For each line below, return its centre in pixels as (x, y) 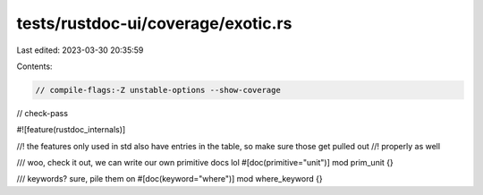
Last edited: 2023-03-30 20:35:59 (80, 50)
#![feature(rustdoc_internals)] (71, 130)
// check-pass (42, 113)
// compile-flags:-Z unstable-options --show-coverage (158, 90)
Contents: (34, 66)
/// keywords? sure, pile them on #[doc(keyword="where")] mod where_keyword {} (169, 179)
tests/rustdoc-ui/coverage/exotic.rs (154, 23)
